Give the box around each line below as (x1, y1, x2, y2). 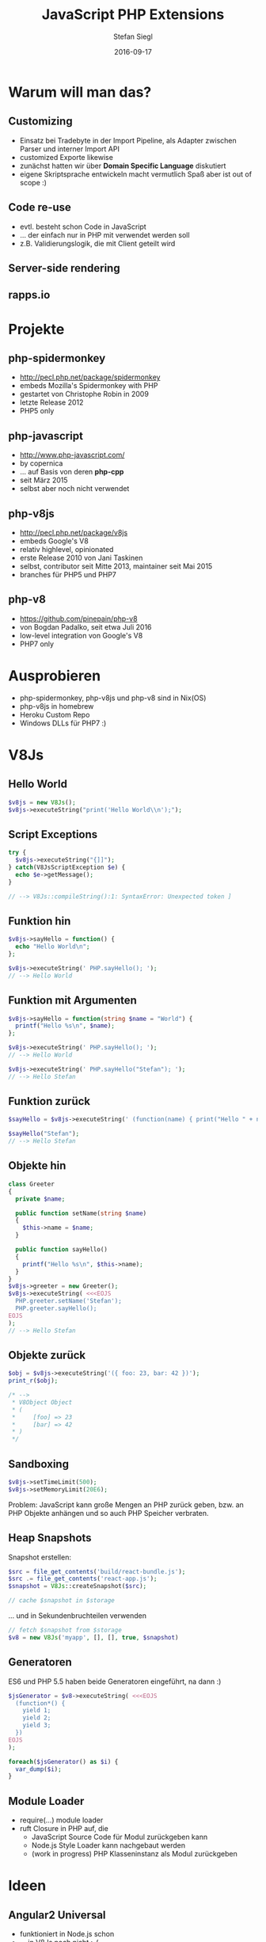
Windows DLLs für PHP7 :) (19, 718, 107, 728)
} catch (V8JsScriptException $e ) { (8, 863, 126, 872)
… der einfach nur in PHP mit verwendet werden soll (19, 230, 190, 239)
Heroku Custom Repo (19, 710, 90, 719)
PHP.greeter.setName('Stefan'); (15, 1297, 123, 1305)
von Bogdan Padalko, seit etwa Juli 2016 (19, 622, 152, 631)
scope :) (19, 177, 47, 187)
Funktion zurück (8, 1095, 91, 1108)
